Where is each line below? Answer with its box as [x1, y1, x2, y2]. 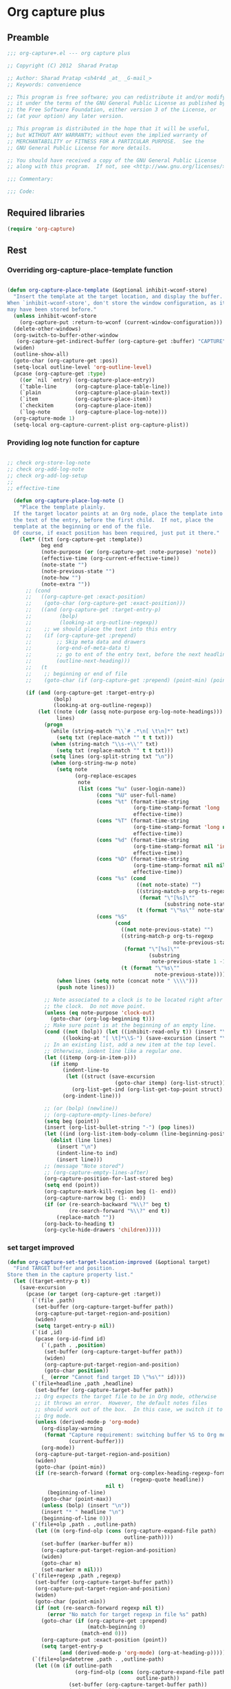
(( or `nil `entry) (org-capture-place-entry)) [19, 376, 155, 383]
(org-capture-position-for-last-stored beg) [43, 1176, 174, 1183]
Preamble [7, 32, 49, 43]
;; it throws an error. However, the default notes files [34, 1400, 208, 1406]
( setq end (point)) [43, 1182, 100, 1189]
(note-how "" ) [41, 574, 81, 581]
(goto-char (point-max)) [41, 1495, 112, 1502]
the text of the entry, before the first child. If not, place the [13, 516, 214, 524]
